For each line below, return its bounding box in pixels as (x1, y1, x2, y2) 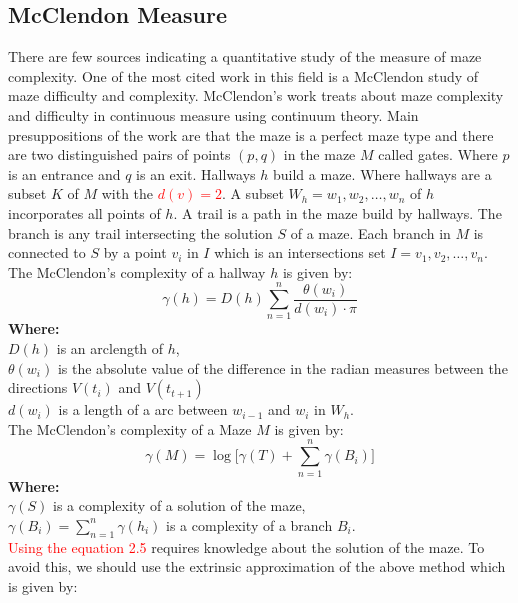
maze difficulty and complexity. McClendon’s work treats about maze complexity (8, 85, 504, 106)
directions (8, 377, 68, 398)
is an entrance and (8, 163, 121, 184)
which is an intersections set (214, 242, 386, 263)
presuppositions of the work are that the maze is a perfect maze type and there (8, 124, 494, 145)
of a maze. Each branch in (290, 222, 451, 243)
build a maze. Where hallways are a (273, 163, 492, 184)
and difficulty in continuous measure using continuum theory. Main (8, 104, 419, 125)
